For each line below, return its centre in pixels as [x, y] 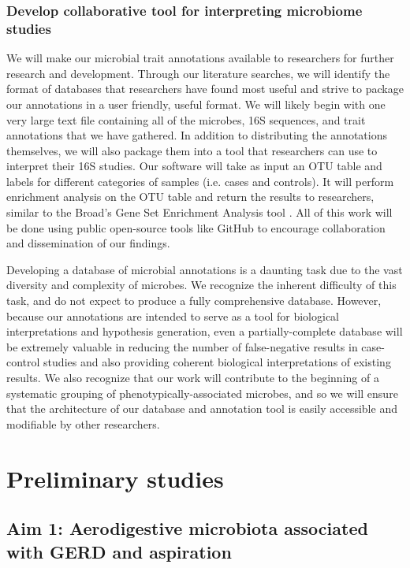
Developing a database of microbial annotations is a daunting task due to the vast [205, 269]
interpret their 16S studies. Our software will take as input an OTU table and [194, 166]
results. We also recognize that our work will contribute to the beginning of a [193, 378]
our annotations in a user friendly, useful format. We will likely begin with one [196, 104]
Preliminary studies [115, 478]
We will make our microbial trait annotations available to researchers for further [200, 58]
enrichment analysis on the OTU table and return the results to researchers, [190, 197]
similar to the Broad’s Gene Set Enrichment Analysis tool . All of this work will [199, 212]
